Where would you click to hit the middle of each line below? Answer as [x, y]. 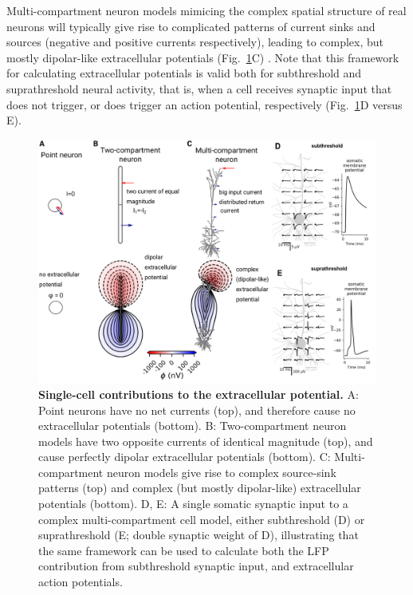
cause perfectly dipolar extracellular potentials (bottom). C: [185, 457]
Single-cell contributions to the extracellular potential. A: [199, 394]
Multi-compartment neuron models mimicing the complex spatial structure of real [206, 10]
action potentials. [81, 582]
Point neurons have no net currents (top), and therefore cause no [197, 410]
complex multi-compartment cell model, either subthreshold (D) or [202, 519]
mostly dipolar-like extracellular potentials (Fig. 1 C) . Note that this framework [203, 57]
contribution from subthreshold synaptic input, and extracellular [196, 566]
